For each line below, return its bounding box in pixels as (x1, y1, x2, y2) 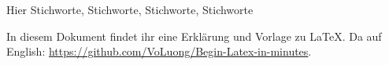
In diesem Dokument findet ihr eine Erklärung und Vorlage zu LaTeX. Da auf (6, 27, 382, 44)
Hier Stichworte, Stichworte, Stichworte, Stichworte (6, 2, 254, 17)
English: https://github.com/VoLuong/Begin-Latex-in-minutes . (6, 43, 312, 60)
